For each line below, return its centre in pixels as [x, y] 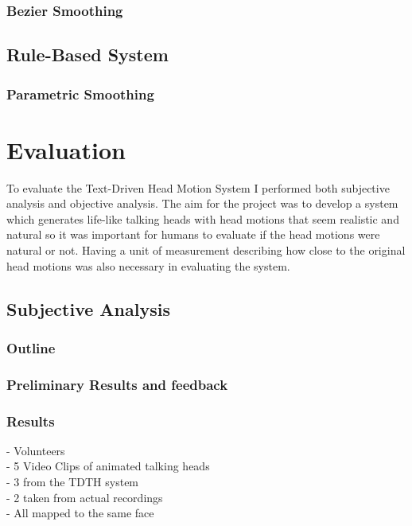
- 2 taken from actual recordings [85, 497]
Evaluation [66, 149]
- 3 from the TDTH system [73, 482]
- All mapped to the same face [80, 513]
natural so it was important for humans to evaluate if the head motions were [193, 234]
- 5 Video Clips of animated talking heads [108, 466]
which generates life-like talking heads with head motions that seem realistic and [203, 218]
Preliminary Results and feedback [117, 384]
